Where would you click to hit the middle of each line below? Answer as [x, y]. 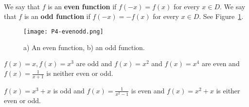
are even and [221, 63]
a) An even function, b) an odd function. [84, 47]
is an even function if [82, 6]
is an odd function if [57, 16]
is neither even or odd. [80, 73]
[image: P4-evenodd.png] [63, 32]
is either [228, 90]
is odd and [69, 90]
